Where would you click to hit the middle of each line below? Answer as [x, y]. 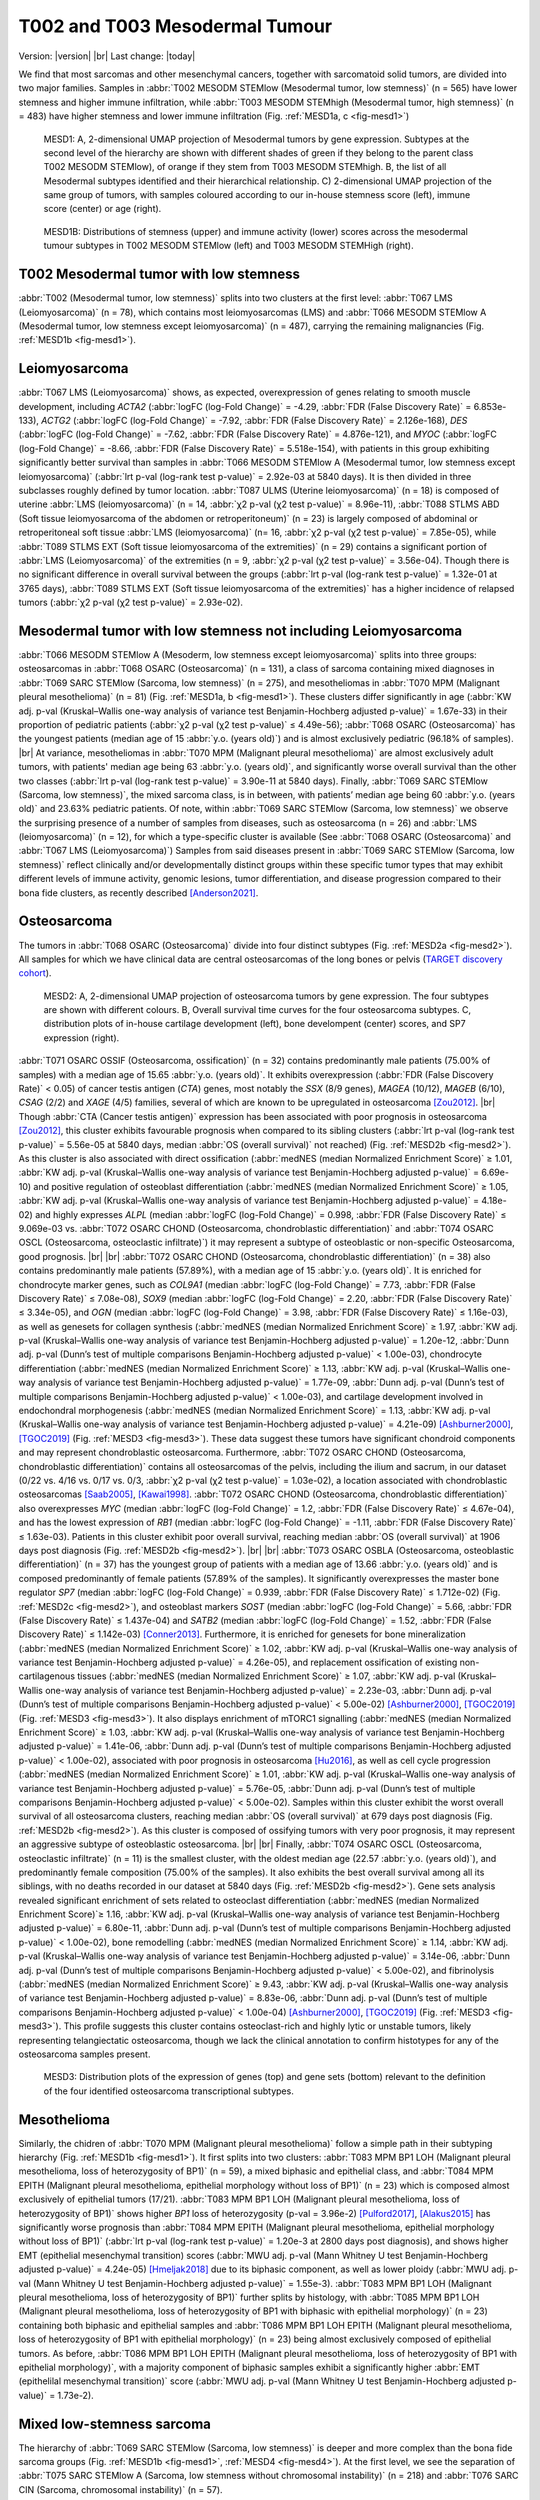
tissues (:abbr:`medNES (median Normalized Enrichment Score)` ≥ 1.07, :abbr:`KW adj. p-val [266, 1676]
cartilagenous [46, 1676]
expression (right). [81, 1037]
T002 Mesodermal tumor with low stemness [159, 274]
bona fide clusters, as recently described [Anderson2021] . [138, 892]
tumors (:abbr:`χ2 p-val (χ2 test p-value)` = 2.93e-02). [131, 602]
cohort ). [35, 973]
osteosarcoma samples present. [84, 2054]
